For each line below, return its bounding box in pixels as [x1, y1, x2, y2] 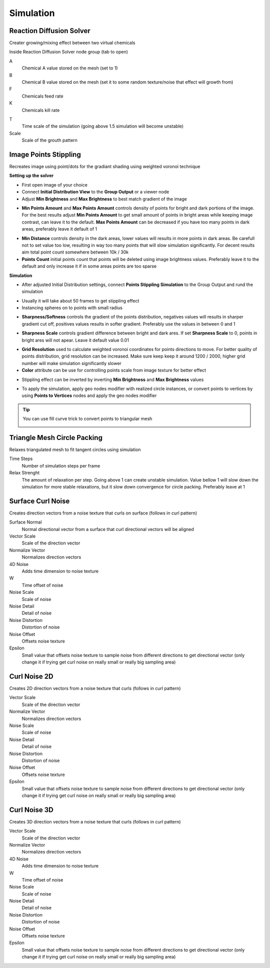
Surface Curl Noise [9, 496, 70, 505]
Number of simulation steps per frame [21, 462, 100, 468]
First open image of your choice [21, 181, 87, 187]
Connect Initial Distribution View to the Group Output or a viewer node [21, 189, 169, 195]
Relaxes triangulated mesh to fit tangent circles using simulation [9, 446, 141, 452]
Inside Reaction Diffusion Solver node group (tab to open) [9, 49, 128, 55]
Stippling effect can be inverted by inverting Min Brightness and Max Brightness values [21, 376, 204, 382]
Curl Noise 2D [9, 672, 53, 680]
